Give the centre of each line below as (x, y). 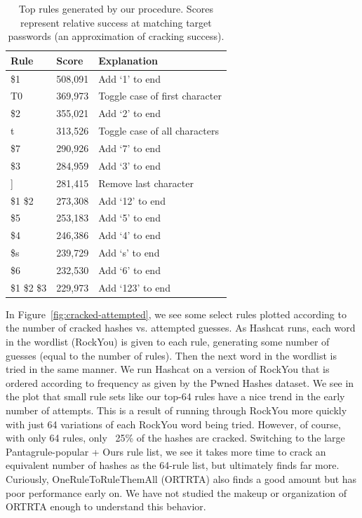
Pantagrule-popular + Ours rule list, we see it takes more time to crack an (166, 451)
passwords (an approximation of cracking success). (116, 36)
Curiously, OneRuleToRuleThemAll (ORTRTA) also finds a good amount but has (181, 478)
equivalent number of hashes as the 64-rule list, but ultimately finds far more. (173, 465)
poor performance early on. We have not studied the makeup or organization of (176, 492)
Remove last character (146, 183)
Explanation (128, 60)
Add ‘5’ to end (129, 218)
